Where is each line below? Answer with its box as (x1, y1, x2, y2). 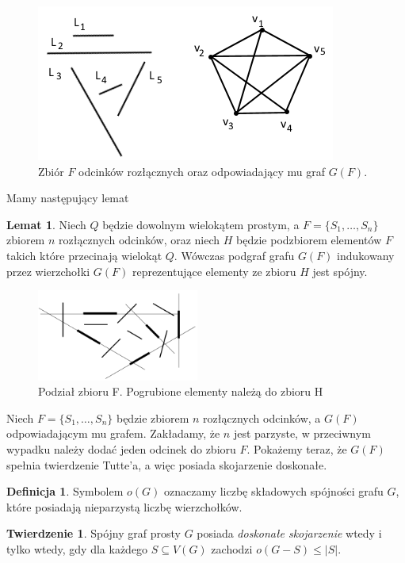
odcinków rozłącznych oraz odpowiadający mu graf (78, 163, 325, 179)
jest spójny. (312, 262, 368, 279)
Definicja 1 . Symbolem (6, 483, 124, 500)
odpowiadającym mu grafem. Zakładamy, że (6, 425, 220, 442)
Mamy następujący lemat (6, 190, 129, 206)
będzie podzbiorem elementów (236, 232, 382, 248)
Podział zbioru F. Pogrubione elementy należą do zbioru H (38, 383, 323, 400)
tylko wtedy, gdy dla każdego (6, 540, 148, 557)
